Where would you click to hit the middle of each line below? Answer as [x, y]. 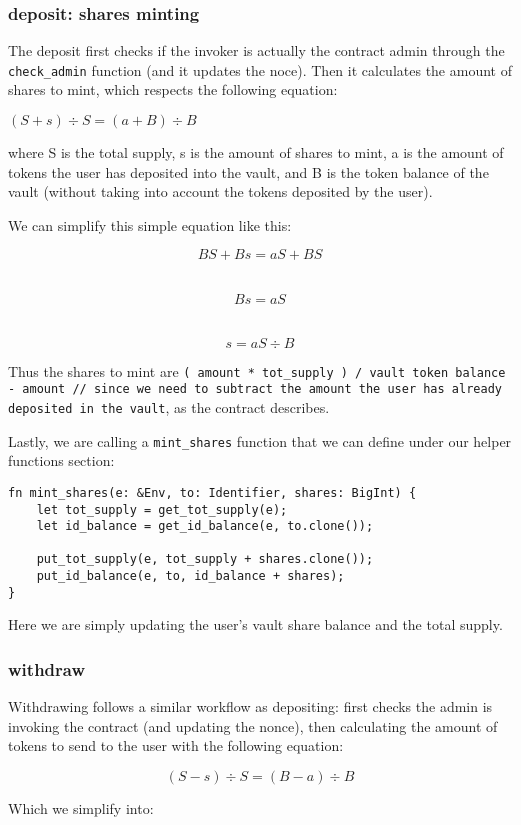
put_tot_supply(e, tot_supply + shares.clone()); [205, 559]
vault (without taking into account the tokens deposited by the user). [220, 191]
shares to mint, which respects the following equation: [173, 89]
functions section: [61, 460]
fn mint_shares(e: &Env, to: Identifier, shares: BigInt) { [212, 492]
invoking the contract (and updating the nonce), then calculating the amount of [253, 725]
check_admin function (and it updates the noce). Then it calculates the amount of [260, 69]
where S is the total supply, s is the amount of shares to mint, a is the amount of [256, 152]
